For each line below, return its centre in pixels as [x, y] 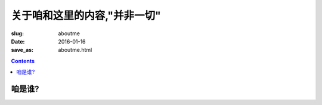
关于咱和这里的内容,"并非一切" [86, 16]
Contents [23, 61]
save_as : [22, 50]
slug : [17, 33]
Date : [18, 41]
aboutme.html [75, 50]
